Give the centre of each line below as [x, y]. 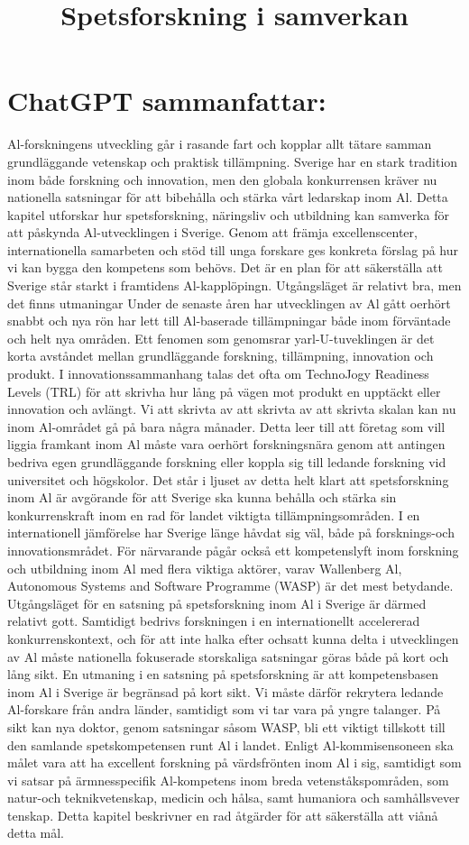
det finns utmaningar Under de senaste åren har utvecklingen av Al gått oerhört [229, 303]
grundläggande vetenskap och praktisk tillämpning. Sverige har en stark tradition [233, 161]
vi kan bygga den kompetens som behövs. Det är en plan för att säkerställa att [225, 267]
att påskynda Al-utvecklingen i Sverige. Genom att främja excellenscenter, [212, 232]
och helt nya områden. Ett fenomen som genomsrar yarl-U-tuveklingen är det [221, 338]
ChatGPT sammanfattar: [167, 101]
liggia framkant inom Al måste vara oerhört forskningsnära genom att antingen [226, 444]
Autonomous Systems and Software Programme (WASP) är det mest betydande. [230, 586]
